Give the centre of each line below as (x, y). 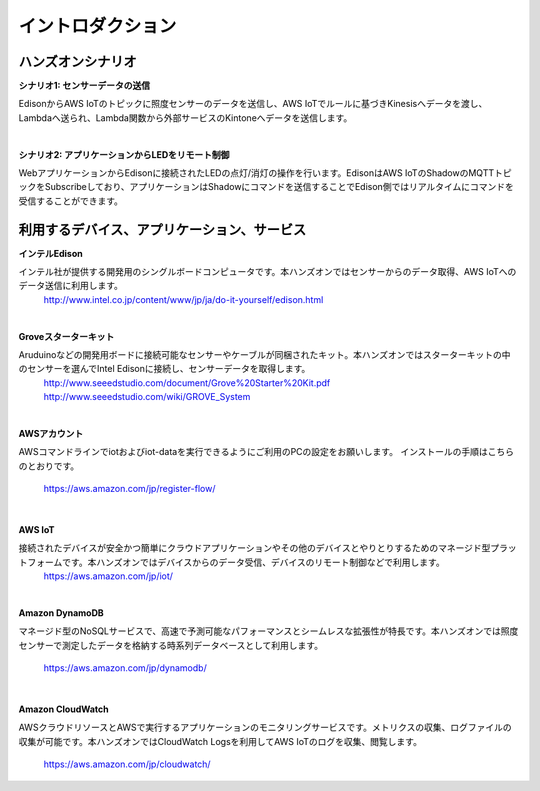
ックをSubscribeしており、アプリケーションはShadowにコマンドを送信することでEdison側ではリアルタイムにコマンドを (266, 187)
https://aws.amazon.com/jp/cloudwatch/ (127, 764)
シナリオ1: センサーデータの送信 (84, 86)
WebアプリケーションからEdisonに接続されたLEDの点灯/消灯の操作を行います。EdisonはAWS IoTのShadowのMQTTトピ (265, 173)
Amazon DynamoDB (61, 612)
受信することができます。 (71, 201)
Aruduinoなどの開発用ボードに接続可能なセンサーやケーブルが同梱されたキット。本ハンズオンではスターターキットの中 (264, 355)
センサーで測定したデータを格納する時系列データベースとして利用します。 (171, 645)
